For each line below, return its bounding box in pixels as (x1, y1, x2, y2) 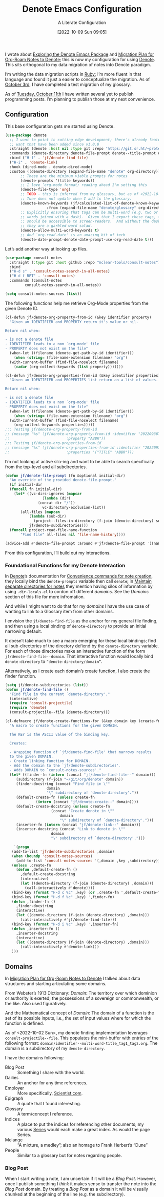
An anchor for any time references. (17, 1080, 88, 1086)
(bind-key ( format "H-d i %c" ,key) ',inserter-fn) (11, 922, 119, 927)
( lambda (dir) (42, 495, 71, 501)
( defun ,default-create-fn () (16, 867, 78, 872)
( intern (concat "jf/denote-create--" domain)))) (36, 800, 139, 805)
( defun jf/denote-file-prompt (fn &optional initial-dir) (5, 473, 125, 478)
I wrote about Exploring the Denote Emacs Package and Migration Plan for (5, 51, 154, 57)
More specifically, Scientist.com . (17, 1090, 83, 1096)
